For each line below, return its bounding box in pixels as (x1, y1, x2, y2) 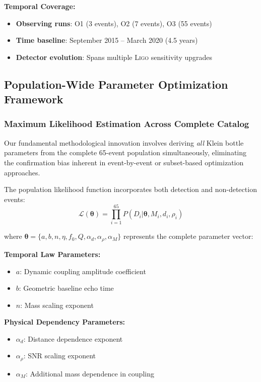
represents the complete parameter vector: (123, 231, 253, 241)
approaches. (4, 167, 40, 177)
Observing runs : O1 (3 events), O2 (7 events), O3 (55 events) (16, 18, 212, 28)
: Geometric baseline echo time (19, 283, 114, 293)
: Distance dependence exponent (23, 333, 123, 344)
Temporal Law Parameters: (4, 248, 101, 259)
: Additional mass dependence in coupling (26, 368, 154, 378)
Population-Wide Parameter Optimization (4, 76, 228, 92)
